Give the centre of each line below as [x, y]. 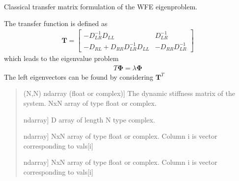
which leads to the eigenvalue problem [61, 58]
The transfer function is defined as [56, 23]
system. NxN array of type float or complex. [90, 103]
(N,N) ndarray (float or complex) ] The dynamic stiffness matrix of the [129, 93]
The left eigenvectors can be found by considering [79, 76]
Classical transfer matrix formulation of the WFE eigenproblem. [101, 6]
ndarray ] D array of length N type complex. [89, 119]
